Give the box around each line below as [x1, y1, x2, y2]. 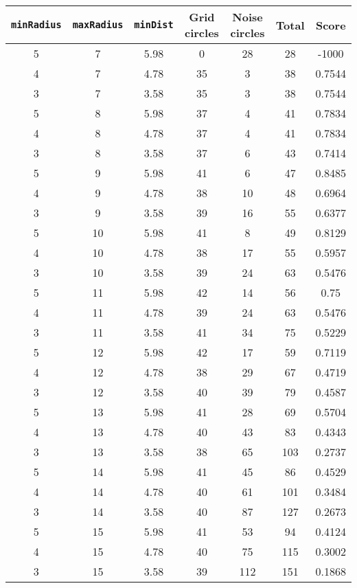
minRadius [11, 19, 62, 30]
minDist [134, 19, 174, 30]
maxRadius [72, 19, 124, 30]
